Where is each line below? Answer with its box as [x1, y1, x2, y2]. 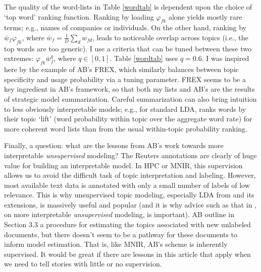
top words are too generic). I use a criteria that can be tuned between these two [4, 43, 251, 53]
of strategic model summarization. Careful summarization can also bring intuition [4, 93, 257, 104]
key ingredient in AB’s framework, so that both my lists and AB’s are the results [4, 84, 255, 94]
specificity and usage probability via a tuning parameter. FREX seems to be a [4, 74, 246, 84]
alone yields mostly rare [168, 11, 242, 22]
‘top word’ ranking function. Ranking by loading [4, 11, 154, 22]
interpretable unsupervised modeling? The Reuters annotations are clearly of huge [4, 150, 257, 160]
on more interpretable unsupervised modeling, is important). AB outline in [4, 209, 235, 220]
